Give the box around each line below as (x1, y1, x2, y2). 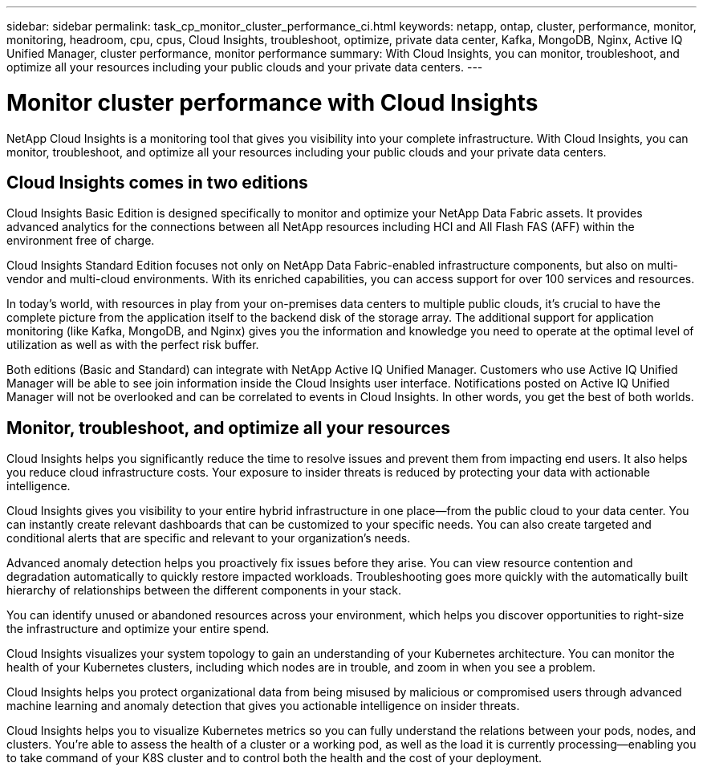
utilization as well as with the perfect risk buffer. (6, 338, 259, 352)
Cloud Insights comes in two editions (6, 172, 308, 193)
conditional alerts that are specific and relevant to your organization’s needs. (6, 531, 411, 546)
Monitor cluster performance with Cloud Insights (6, 88, 538, 116)
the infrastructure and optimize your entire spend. (6, 622, 270, 636)
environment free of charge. (6, 233, 155, 248)
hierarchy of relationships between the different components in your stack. (6, 583, 401, 598)
